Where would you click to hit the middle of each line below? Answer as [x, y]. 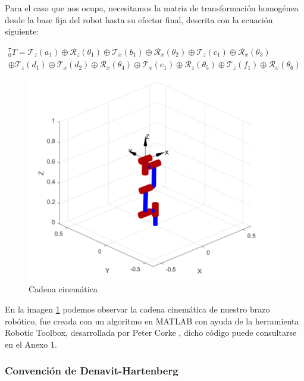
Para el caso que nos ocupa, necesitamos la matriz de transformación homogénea [152, 8]
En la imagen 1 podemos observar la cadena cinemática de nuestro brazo [137, 309]
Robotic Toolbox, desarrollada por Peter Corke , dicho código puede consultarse [151, 332]
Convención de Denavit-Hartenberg [92, 371]
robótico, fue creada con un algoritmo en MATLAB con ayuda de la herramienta [152, 321]
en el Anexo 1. [31, 344]
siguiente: [22, 31]
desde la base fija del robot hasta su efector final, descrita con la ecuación [139, 19]
